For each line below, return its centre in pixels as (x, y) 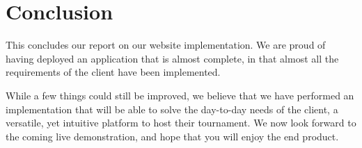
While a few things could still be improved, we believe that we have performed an (180, 95)
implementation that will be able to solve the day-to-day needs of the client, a (172, 109)
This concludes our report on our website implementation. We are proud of (166, 45)
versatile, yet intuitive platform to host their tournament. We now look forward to (181, 123)
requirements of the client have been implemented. (113, 72)
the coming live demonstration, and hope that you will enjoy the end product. (172, 136)
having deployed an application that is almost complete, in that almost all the (172, 58)
